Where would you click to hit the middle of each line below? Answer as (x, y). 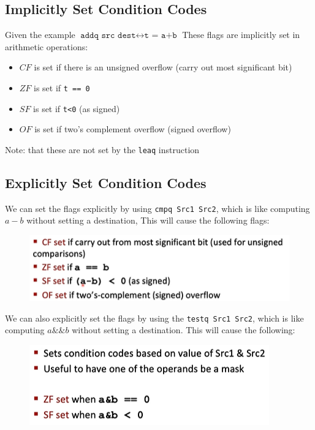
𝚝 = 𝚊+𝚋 (161, 36)
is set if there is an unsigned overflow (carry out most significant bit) (163, 67)
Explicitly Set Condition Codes (106, 182)
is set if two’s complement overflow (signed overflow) (133, 129)
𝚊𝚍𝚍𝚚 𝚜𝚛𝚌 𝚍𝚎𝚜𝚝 (108, 36)
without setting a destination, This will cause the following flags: (148, 220)
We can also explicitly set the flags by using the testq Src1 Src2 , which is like (154, 318)
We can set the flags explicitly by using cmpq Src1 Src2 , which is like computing (157, 208)
